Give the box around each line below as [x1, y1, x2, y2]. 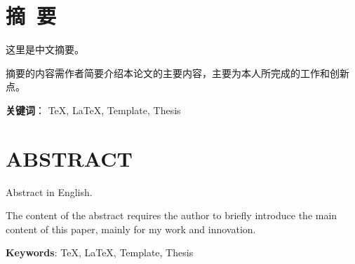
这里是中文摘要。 [6, 42, 84, 57]
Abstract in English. [6, 184, 93, 199]
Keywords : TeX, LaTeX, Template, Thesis [6, 245, 194, 260]
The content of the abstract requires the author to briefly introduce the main [6, 208, 337, 223]
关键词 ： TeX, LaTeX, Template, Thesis [6, 102, 181, 117]
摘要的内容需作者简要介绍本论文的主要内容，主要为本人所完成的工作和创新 [6, 65, 349, 80]
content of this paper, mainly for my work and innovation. [6, 221, 256, 236]
